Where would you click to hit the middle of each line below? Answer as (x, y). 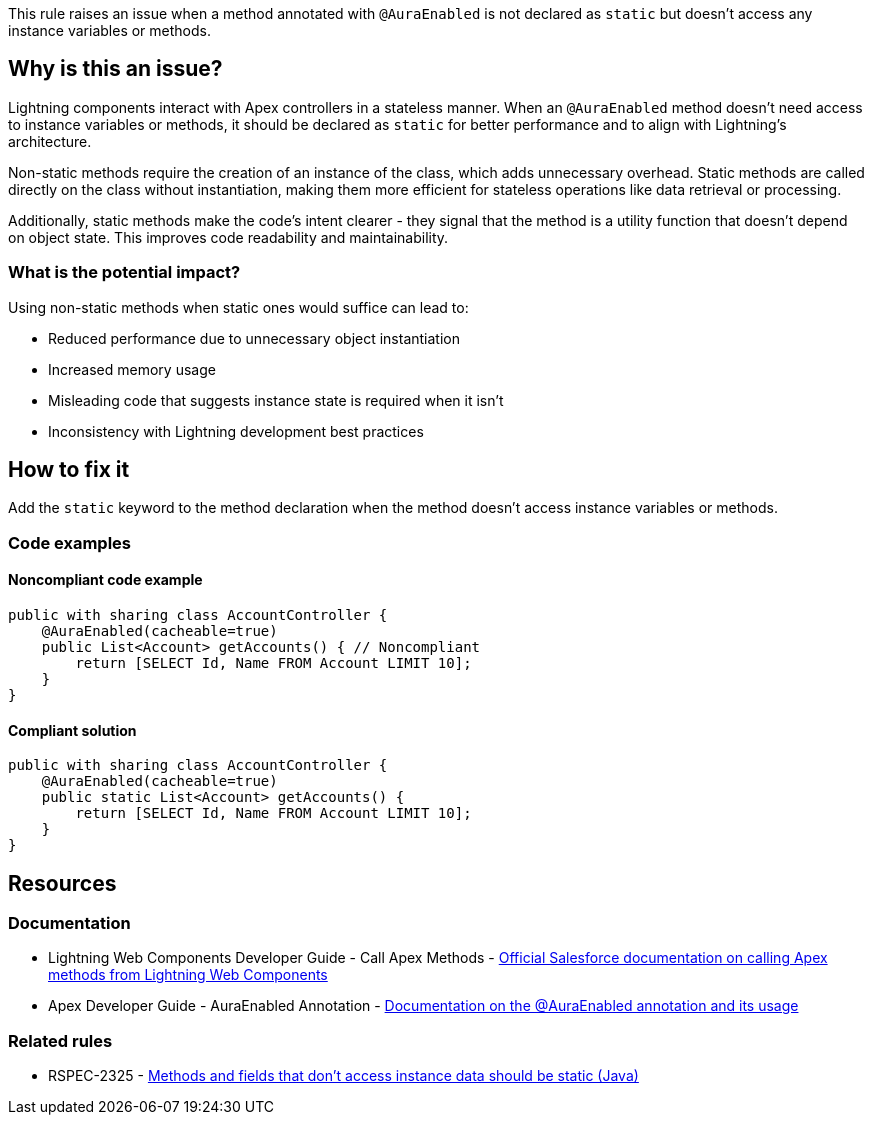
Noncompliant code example (105, 580)
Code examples (70, 542)
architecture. (50, 141)
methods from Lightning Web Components (188, 975)
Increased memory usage (132, 369)
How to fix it (69, 470)
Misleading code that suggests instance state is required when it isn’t (276, 400)
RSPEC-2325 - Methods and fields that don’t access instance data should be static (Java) (343, 1076)
